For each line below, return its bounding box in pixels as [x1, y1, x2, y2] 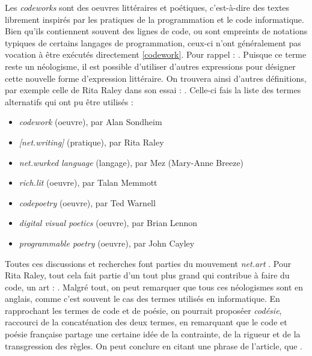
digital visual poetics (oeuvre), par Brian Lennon [19, 216, 198, 229]
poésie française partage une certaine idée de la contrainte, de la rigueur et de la [5, 328, 301, 340]
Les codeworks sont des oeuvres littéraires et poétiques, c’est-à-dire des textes [5, 1, 290, 13]
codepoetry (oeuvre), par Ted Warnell [19, 196, 156, 209]
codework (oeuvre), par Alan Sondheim [19, 115, 162, 128]
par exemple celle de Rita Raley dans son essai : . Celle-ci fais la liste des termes [5, 84, 301, 96]
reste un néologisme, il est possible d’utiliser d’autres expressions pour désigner [5, 60, 296, 72]
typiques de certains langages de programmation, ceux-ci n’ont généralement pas [5, 36, 301, 49]
